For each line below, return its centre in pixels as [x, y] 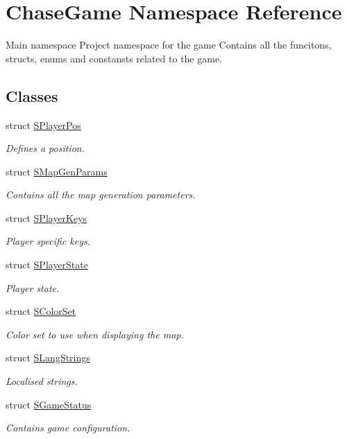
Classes [32, 95]
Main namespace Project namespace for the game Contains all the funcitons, [169, 45]
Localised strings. [42, 381]
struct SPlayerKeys [46, 217]
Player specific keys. [48, 241]
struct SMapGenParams [57, 171]
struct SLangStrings [48, 358]
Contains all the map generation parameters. [101, 195]
